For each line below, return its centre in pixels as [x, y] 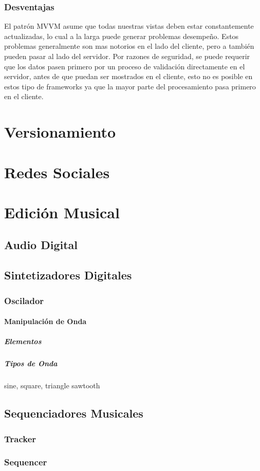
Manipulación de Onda [45, 321]
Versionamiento [60, 132]
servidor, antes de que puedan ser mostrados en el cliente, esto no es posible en [128, 76]
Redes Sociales [57, 172]
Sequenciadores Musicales [74, 413]
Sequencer [26, 462]
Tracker [20, 438]
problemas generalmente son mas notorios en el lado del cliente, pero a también [129, 46]
